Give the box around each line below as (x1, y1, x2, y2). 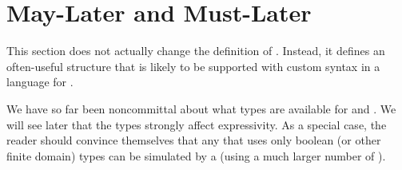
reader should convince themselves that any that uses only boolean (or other (6, 132, 381, 148)
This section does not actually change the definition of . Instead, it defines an (6, 42, 385, 59)
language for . (6, 73, 74, 90)
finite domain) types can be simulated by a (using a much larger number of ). (6, 147, 386, 164)
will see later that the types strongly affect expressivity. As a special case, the (6, 116, 387, 132)
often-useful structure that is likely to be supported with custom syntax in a (6, 57, 380, 74)
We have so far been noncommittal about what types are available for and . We (6, 100, 396, 117)
